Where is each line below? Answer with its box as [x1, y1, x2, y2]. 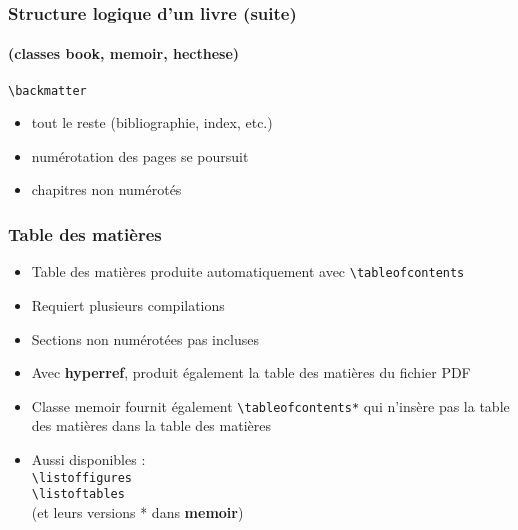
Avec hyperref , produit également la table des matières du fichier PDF [31, 362, 471, 383]
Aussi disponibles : [31, 448, 146, 469]
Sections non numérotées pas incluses [31, 328, 259, 349]
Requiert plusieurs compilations [31, 294, 225, 315]
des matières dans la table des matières [31, 415, 271, 436]
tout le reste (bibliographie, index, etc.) [31, 112, 273, 133]
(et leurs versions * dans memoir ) [31, 501, 244, 522]
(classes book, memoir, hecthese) [8, 43, 240, 64]
